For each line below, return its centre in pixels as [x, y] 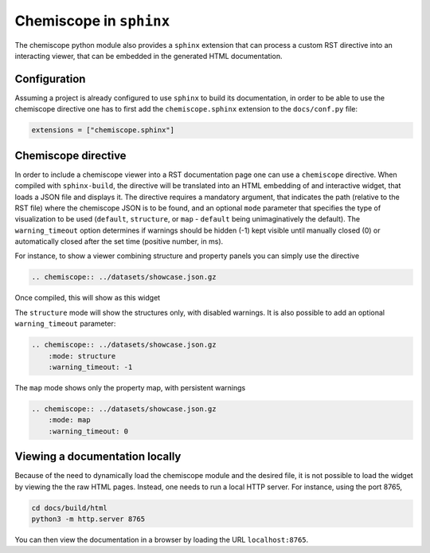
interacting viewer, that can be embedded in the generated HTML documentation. [149, 56]
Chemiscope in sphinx [92, 21]
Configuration [50, 78]
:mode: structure [82, 356]
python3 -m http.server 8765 [88, 519]
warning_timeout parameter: [65, 324]
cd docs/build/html [69, 508]
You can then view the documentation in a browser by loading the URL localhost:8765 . [162, 539]
